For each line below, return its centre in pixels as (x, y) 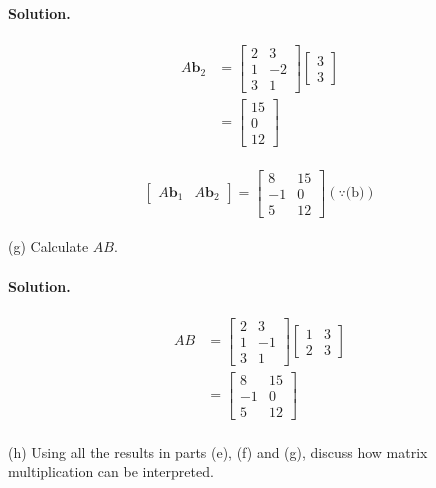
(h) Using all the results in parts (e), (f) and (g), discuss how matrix (218, 451)
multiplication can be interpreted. (111, 471)
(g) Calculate (48, 246)
